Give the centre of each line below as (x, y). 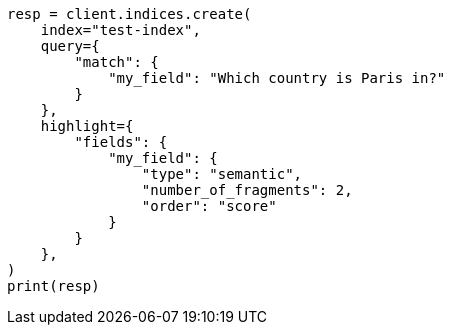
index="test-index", (120, 30)
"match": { (116, 62)
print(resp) (53, 286)
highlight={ (87, 126)
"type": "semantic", (222, 174)
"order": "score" (209, 206)
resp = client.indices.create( (129, 14)
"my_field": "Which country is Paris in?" (277, 78)
